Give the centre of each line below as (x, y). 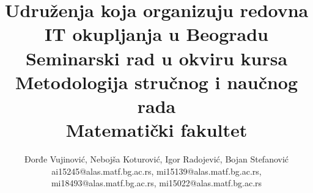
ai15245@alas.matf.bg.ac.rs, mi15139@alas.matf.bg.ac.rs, (156, 171)
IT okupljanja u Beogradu (156, 34)
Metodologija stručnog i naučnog (156, 82)
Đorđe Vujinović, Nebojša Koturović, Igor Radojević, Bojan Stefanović (156, 159)
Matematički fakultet (156, 130)
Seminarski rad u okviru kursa (156, 58)
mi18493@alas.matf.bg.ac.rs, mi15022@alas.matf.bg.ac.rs (156, 183)
